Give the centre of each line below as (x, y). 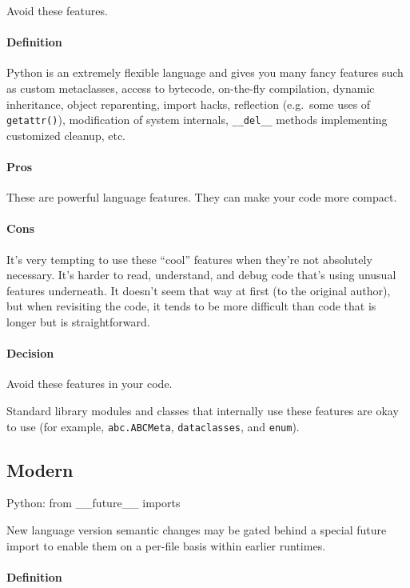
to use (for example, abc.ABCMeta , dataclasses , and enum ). (153, 426)
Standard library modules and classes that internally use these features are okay (203, 410)
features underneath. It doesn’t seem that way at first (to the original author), (199, 290)
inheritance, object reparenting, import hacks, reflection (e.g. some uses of (189, 104)
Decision (30, 353)
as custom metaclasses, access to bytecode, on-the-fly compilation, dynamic (191, 88)
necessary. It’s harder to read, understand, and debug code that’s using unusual (201, 275)
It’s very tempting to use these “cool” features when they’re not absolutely (189, 259)
